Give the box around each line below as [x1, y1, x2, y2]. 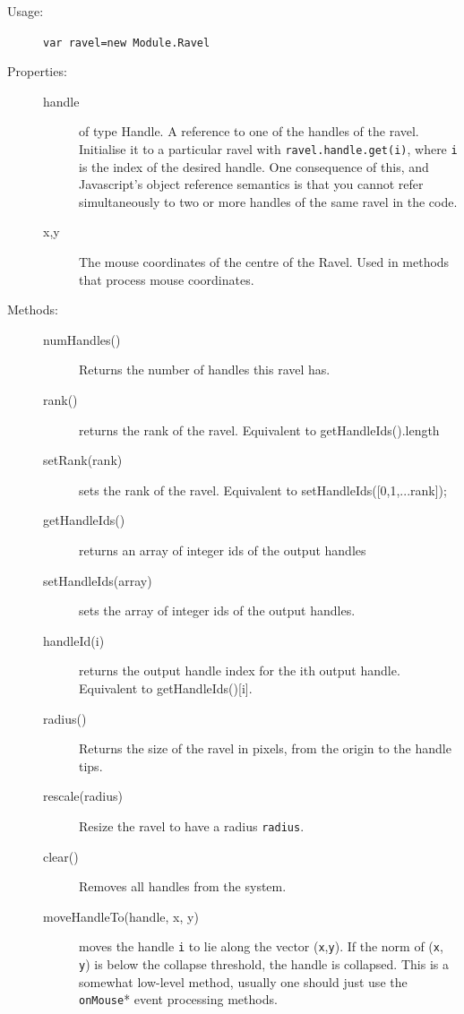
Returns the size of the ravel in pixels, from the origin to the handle [79, 739, 451, 758]
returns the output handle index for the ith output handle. [79, 661, 400, 680]
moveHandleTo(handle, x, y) [43, 907, 199, 925]
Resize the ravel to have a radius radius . [79, 816, 305, 835]
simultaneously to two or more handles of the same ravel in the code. [79, 192, 458, 211]
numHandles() [43, 330, 121, 348]
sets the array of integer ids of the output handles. [79, 601, 356, 620]
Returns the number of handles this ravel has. [79, 360, 331, 379]
